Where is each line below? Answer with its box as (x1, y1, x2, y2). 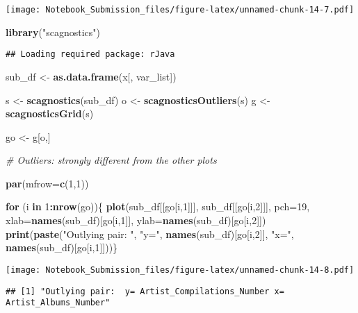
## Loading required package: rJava (6, 49, 175, 60)
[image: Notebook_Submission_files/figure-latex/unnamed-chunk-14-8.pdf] (6, 264, 355, 275)
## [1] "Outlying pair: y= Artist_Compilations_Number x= (6, 286, 284, 296)
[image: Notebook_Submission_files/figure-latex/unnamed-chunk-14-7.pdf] (6, 5, 355, 15)
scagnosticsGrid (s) (6, 106, 94, 121)
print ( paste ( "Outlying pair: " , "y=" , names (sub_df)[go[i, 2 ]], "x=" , (6, 226, 294, 241)
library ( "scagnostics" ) (6, 24, 100, 39)
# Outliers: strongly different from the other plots (6, 153, 217, 167)
